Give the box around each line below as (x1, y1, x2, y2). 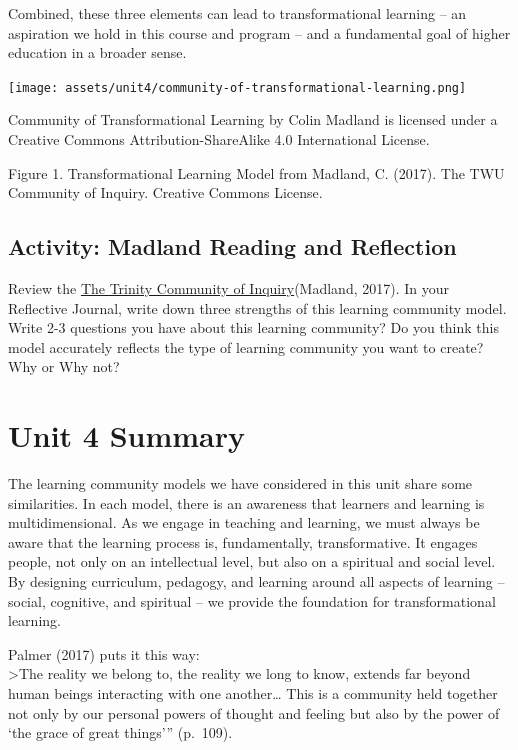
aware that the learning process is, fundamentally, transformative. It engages (8, 531, 478, 552)
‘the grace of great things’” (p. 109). (8, 722, 233, 743)
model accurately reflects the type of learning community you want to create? (8, 336, 484, 357)
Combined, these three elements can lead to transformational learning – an (8, 3, 467, 23)
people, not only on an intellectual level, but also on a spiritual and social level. (8, 551, 496, 572)
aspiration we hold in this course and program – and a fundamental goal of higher (8, 22, 511, 43)
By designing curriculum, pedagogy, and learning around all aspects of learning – (8, 571, 505, 592)
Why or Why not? (8, 356, 120, 377)
